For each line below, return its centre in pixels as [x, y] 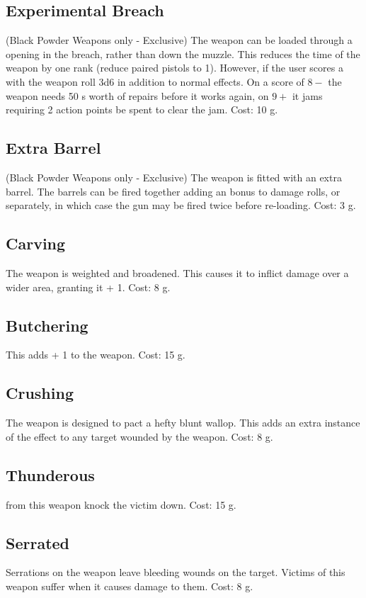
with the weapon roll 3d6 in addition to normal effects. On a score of [155, 81]
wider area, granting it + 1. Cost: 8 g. [88, 287]
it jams [307, 95]
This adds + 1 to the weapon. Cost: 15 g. [96, 355]
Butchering [47, 325]
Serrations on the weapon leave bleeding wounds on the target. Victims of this [176, 572]
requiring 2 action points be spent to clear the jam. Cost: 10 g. [142, 109]
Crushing [40, 393]
